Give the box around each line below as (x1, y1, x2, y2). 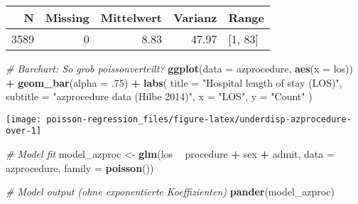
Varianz (173, 9, 217, 26)
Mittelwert (100, 9, 163, 26)
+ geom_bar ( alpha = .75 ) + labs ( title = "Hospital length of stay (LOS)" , (6, 75, 342, 90)
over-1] (6, 126, 42, 136)
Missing (45, 9, 89, 26)
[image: (6, 114, 42, 124)
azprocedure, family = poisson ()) (6, 160, 154, 175)
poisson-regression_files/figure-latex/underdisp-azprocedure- (46, 114, 352, 124)
